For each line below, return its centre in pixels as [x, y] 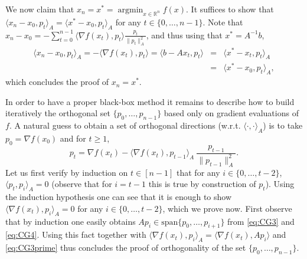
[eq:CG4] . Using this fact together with [76, 235]
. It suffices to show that [230, 9]
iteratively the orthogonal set [58, 113]
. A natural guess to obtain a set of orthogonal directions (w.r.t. [125, 125]
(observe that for [82, 184]
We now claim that [40, 9]
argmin [130, 10]
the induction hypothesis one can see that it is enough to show [119, 197]
